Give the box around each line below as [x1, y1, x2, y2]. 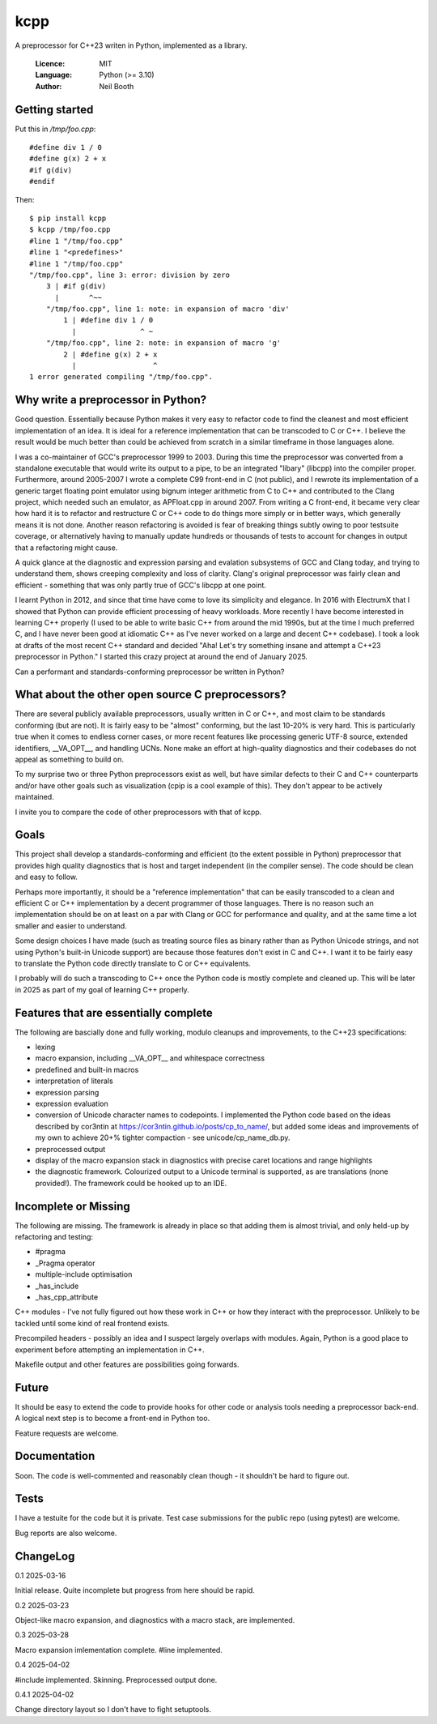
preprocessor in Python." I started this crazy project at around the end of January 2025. [15, 652, 308, 662]
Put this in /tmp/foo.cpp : [15, 124, 96, 134]
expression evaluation [35, 1099, 108, 1109]
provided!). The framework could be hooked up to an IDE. [35, 1178, 227, 1188]
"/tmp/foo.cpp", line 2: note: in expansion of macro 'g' [45, 339, 282, 348]
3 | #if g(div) [45, 282, 107, 291]
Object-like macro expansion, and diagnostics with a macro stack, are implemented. [15, 1615, 295, 1624]
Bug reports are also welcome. [15, 1528, 117, 1538]
